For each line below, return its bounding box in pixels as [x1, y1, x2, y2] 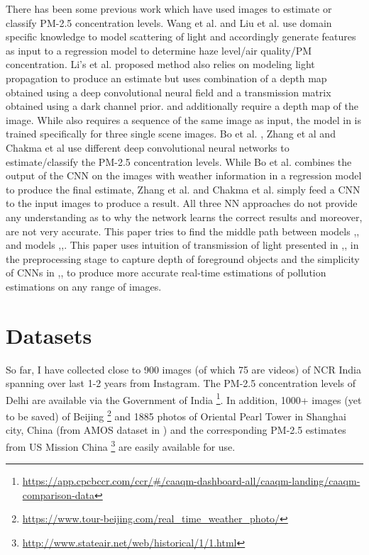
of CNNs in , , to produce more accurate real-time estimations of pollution [6, 265, 326, 280]
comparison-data [22, 487, 95, 502]
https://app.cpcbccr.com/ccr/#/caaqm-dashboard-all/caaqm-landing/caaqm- [22, 473, 360, 488]
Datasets [6, 320, 92, 349]
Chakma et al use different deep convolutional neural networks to [6, 140, 290, 155]
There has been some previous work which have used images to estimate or [6, 1, 332, 16]
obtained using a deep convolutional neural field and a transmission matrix [6, 84, 331, 99]
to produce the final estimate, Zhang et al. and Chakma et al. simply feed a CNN [6, 181, 360, 196]
